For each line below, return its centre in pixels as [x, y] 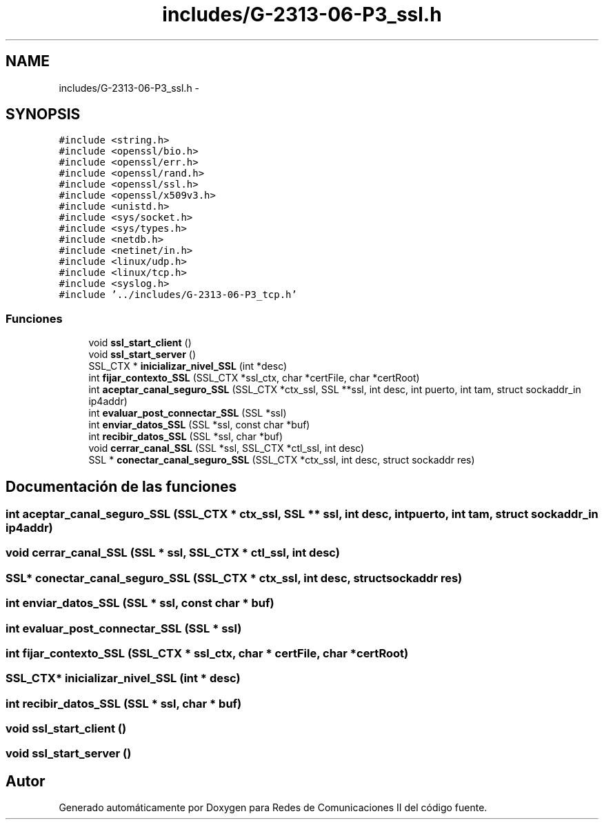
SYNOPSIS [43, 115]
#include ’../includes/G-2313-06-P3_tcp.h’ [178, 295]
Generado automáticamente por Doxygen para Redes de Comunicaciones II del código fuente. [273, 808]
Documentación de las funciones [121, 486]
